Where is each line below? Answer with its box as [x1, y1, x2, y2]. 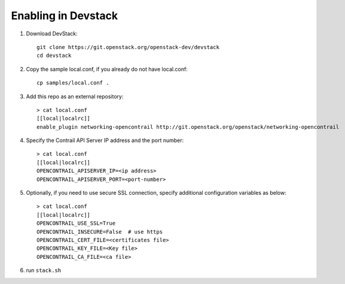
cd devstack [36, 52, 72, 59]
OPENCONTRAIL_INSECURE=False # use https [36, 228, 163, 235]
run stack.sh [26, 267, 62, 274]
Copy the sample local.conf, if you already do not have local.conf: [26, 65, 188, 72]
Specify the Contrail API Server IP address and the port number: [26, 137, 184, 144]
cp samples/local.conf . [36, 80, 109, 86]
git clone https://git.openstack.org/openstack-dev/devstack [36, 44, 219, 50]
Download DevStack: [26, 30, 78, 37]
